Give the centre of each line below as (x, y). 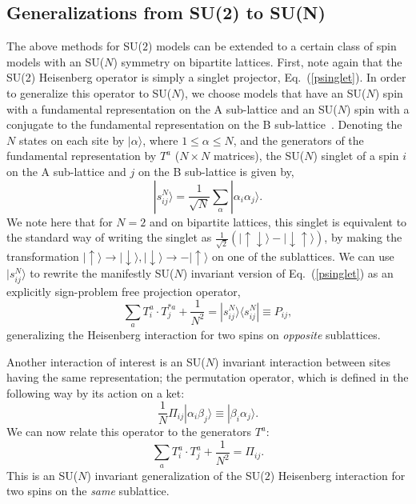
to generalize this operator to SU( (89, 92)
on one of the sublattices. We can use (303, 256)
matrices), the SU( (259, 156)
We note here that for (60, 221)
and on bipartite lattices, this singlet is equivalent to (278, 221)
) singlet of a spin (356, 156)
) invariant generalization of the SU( (176, 475)
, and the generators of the (298, 140)
